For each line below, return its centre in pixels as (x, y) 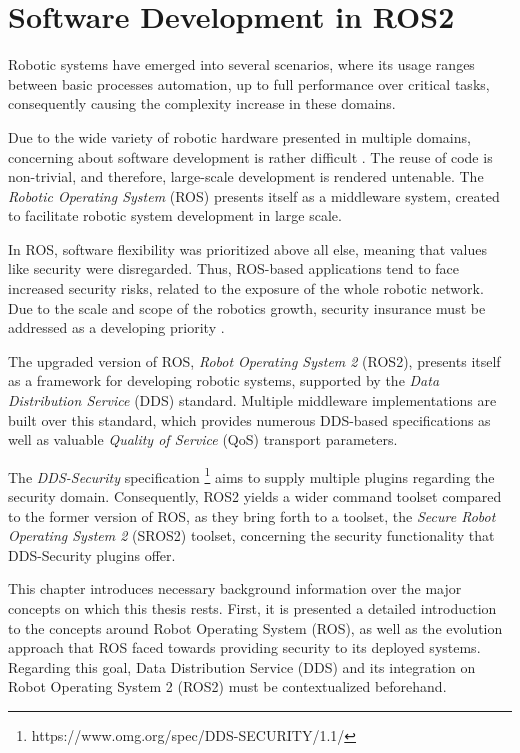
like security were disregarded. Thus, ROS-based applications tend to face (234, 268)
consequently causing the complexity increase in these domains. (202, 103)
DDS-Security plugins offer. (92, 554)
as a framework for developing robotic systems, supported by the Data (224, 380)
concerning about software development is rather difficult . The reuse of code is (250, 156)
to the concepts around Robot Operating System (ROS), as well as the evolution (255, 627)
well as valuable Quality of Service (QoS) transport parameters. (203, 439)
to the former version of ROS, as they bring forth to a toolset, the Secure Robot (252, 515)
